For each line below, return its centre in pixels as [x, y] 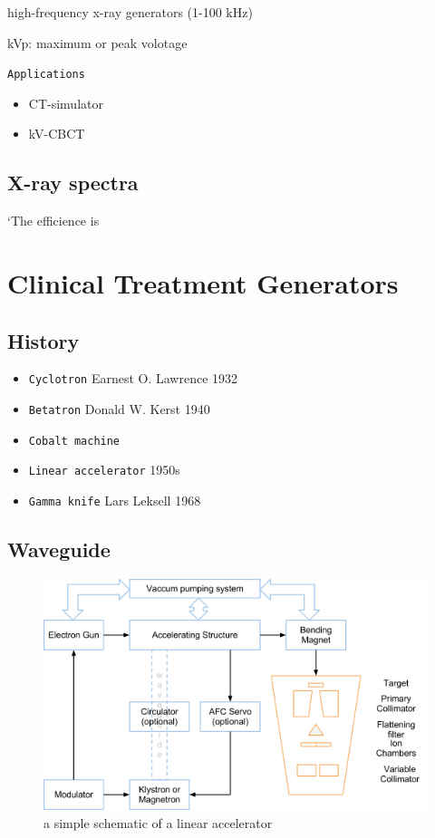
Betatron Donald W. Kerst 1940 [119, 409]
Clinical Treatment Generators [203, 283]
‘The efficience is [53, 221]
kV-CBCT [57, 134]
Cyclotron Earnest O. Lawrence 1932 [133, 378]
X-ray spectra [73, 183]
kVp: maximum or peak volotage [97, 42]
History [43, 340]
